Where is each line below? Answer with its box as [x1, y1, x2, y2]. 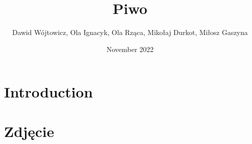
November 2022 [106, 43, 154, 54]
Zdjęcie [4, 120, 54, 141]
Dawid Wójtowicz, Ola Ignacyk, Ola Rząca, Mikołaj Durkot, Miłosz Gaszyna [12, 27, 248, 37]
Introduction [4, 81, 93, 102]
